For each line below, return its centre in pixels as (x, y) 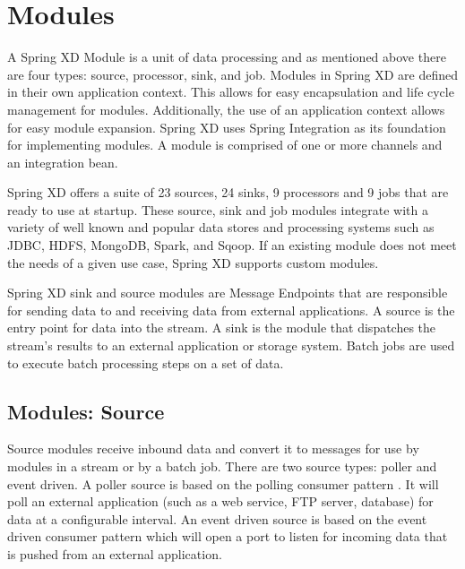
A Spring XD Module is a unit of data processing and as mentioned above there (227, 57)
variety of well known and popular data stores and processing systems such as (221, 227)
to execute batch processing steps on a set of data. (146, 362)
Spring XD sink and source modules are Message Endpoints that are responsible (228, 293)
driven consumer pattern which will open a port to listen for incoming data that (228, 536)
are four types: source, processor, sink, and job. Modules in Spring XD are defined (233, 74)
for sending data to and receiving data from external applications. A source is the (231, 310)
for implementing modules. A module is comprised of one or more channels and (225, 145)
